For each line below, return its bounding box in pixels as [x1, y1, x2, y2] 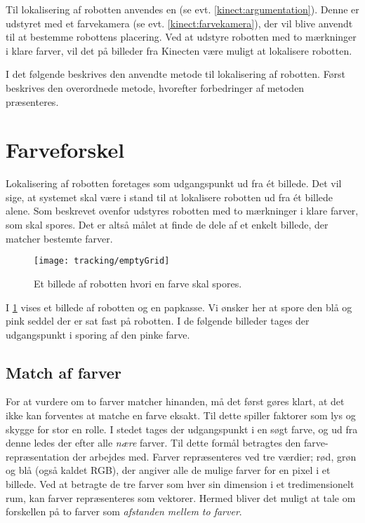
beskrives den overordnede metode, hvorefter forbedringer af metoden [6, 80, 305, 95]
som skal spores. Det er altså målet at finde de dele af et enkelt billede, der [6, 217, 328, 232]
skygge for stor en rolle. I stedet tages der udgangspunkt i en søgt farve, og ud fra [6, 421, 358, 436]
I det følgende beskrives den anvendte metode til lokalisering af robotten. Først [6, 67, 346, 81]
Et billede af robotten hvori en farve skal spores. [34, 276, 242, 290]
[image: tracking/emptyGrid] [34, 256, 170, 266]
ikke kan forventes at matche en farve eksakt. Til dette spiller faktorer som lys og [6, 408, 356, 423]
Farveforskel [6, 135, 125, 164]
